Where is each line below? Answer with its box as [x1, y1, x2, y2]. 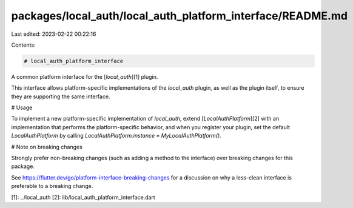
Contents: [11, 41, 36, 49]
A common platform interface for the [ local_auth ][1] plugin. [11, 73, 158, 80]
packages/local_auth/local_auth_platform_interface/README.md [11, 9, 348, 22]
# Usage [11, 104, 33, 112]
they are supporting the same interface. [11, 93, 110, 100]
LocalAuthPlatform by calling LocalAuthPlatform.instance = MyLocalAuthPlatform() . [11, 132, 221, 139]
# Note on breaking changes [11, 143, 83, 150]
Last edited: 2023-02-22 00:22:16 [11, 30, 96, 38]
